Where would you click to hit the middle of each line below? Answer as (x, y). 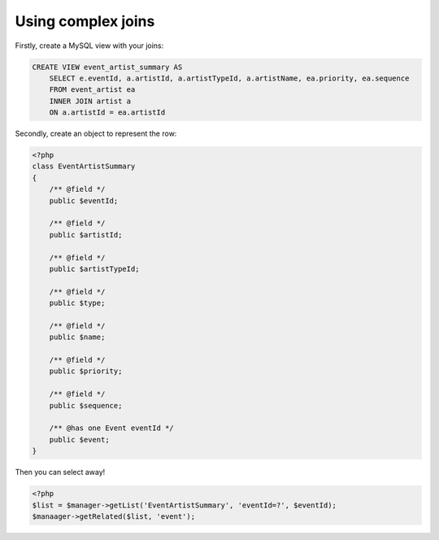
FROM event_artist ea (92, 90)
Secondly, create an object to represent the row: (96, 133)
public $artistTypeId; (94, 269)
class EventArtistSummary (84, 166)
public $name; (77, 337)
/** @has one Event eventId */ (111, 428)
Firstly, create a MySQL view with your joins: (89, 46)
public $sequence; (86, 405)
